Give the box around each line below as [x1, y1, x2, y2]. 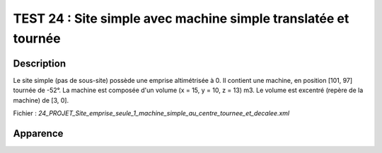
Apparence [13, 127, 64, 140]
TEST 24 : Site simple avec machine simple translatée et [13, 11, 349, 26]
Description [13, 57, 66, 69]
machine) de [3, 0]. [13, 96, 69, 104]
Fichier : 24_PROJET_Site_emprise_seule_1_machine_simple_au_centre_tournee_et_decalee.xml [13, 109, 290, 118]
